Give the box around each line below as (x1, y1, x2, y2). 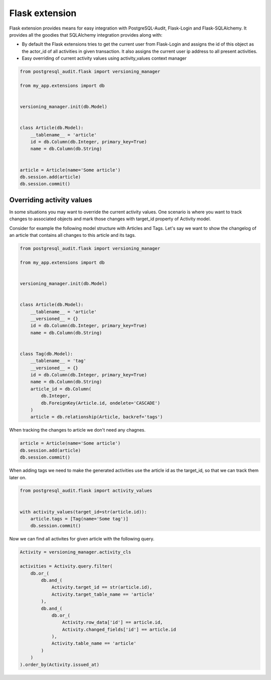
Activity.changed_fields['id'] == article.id (62, 626, 176, 632)
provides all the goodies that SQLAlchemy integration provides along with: (9, 32, 163, 38)
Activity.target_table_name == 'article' (51, 591, 155, 597)
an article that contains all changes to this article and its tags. (9, 232, 136, 238)
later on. (9, 474, 27, 480)
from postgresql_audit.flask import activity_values (20, 488, 153, 494)
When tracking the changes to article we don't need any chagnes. (9, 427, 146, 433)
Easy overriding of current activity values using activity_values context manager (22, 55, 187, 61)
